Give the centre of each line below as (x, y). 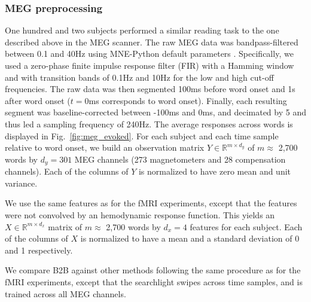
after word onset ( (38, 100)
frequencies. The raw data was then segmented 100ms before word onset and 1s (150, 89)
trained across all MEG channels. (65, 293)
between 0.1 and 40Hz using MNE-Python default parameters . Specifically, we (149, 54)
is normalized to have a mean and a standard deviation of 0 (190, 238)
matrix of (65, 226)
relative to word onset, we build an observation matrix (105, 147)
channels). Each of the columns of (67, 171)
